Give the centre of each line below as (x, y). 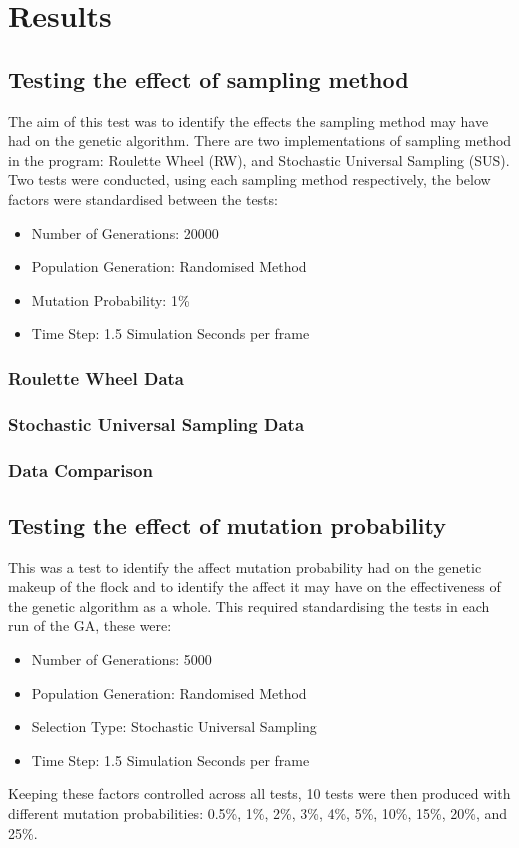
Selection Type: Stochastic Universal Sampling (174, 726)
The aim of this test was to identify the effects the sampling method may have (248, 120)
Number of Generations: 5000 (121, 659)
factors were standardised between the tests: (143, 198)
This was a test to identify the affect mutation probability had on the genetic (245, 566)
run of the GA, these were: (90, 625)
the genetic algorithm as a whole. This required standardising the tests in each (249, 605)
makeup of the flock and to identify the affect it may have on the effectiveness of (254, 586)
